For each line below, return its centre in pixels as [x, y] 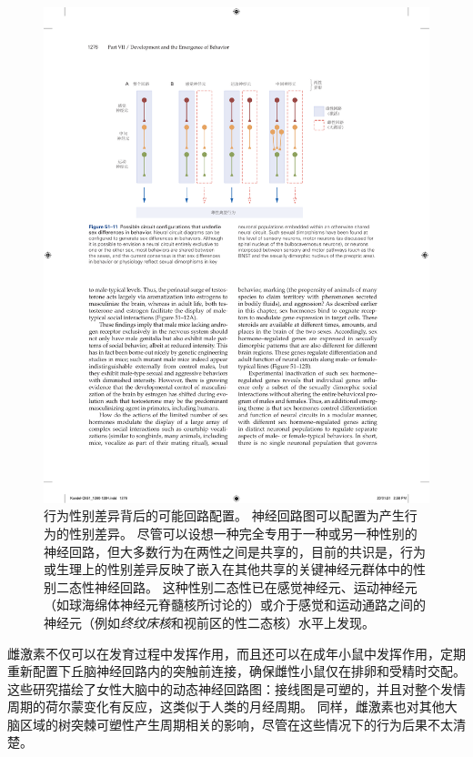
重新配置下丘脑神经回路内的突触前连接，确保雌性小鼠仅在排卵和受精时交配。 [236, 671]
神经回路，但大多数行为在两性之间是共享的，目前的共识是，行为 [235, 551]
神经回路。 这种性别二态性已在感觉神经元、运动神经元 [256, 586]
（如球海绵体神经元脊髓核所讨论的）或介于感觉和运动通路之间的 [235, 605]
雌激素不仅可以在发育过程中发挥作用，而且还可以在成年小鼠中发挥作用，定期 [236, 653]
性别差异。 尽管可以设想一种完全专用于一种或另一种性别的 [243, 533]
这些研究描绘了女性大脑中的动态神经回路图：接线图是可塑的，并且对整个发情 [236, 688]
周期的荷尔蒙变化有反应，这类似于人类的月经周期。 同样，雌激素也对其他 [226, 707]
